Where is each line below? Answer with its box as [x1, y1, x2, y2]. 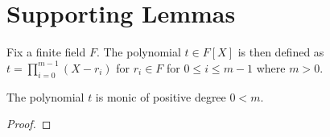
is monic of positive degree [95, 88, 226, 105]
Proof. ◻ [6, 115, 52, 132]
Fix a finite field [6, 44, 86, 60]
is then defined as [237, 44, 324, 60]
